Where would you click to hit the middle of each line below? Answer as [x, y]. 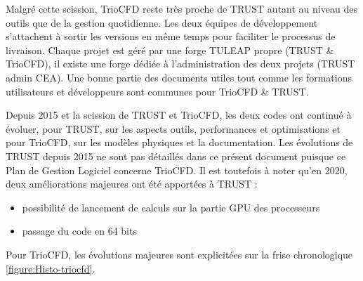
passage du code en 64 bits [79, 231]
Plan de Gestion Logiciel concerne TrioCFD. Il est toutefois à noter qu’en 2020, [177, 170]
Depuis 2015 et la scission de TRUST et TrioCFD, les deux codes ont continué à [179, 115]
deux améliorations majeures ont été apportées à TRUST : [132, 184]
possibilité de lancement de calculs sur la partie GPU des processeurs [171, 207]
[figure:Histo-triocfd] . [51, 268]
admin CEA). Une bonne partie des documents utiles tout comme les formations [179, 77]
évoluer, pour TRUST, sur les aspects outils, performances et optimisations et [173, 128]
